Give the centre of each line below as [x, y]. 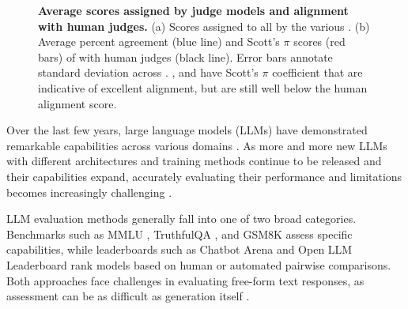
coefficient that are [317, 72]
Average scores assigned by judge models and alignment [193, 10]
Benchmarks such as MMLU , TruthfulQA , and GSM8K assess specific [179, 234]
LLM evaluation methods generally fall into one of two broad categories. [181, 219]
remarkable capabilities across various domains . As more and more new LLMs [197, 145]
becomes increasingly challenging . [89, 192]
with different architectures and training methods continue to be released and [194, 161]
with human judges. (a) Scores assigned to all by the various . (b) [204, 26]
